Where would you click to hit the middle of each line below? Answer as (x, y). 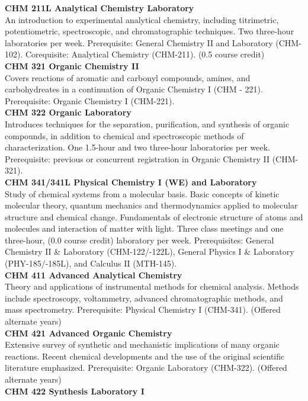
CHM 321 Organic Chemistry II (72, 65)
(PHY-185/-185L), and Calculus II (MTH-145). (91, 263)
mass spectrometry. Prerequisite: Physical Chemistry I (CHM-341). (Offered (143, 309)
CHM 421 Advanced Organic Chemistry (89, 333)
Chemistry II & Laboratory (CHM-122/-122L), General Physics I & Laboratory (150, 251)
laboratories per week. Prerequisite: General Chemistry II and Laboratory (139, 42)
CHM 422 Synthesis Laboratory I (75, 391)
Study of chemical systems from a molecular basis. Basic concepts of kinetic (142, 193)
